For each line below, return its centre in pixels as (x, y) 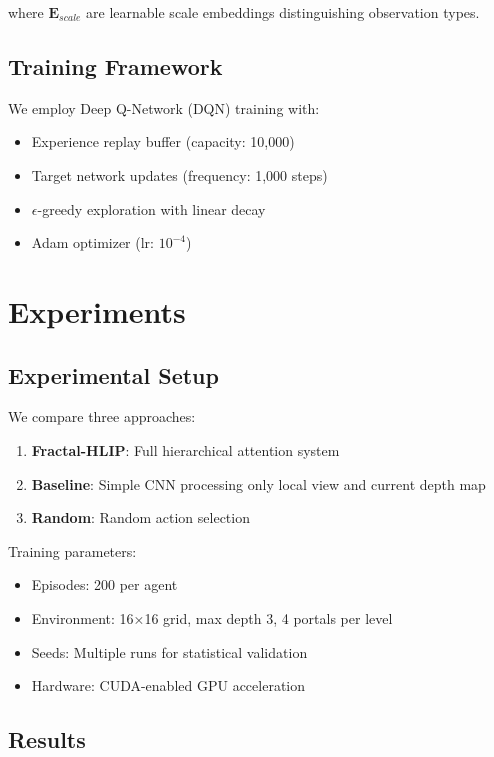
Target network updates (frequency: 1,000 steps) (179, 174)
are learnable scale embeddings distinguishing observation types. (283, 12)
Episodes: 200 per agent (104, 584)
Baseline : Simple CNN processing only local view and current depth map (258, 483)
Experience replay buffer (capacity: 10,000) (163, 141)
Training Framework (115, 65)
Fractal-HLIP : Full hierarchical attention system (185, 449)
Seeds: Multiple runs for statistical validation (169, 651)
